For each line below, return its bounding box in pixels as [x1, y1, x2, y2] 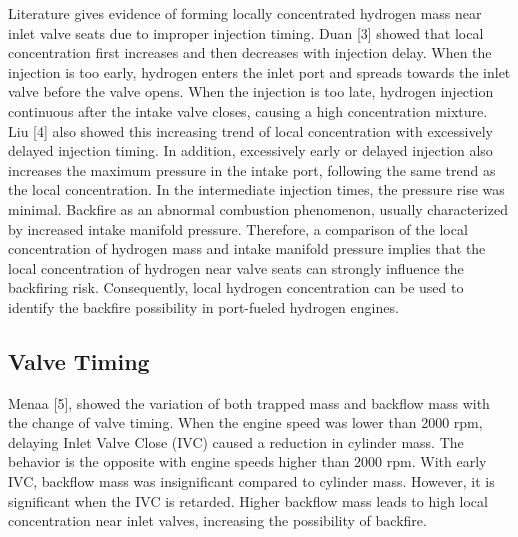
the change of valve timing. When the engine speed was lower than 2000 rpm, [8, 412, 483, 433]
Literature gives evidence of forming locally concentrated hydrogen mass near [8, 3, 482, 23]
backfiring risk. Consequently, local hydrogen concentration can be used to [8, 277, 464, 298]
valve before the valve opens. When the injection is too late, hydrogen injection [8, 81, 494, 102]
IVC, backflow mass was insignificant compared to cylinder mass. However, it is [8, 471, 495, 492]
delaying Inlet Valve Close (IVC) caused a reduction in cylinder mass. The [8, 431, 464, 452]
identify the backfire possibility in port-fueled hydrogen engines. [8, 296, 399, 317]
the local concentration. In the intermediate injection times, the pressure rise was [8, 179, 505, 200]
